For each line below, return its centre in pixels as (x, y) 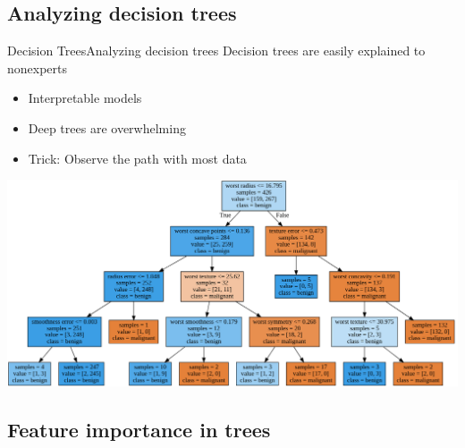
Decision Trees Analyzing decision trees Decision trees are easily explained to (216, 51)
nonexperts (38, 68)
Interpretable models (85, 98)
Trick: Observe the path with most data (137, 158)
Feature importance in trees (139, 429)
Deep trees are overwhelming (107, 127)
